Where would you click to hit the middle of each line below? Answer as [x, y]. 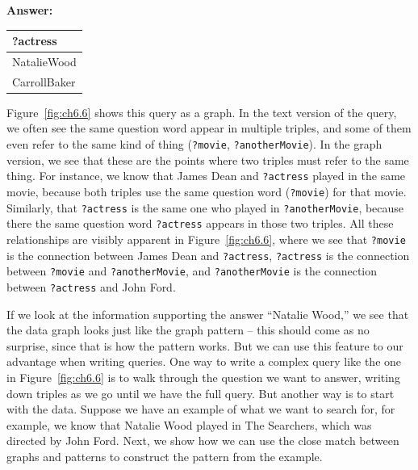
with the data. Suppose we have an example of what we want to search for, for [201, 409]
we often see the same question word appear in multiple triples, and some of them [209, 128]
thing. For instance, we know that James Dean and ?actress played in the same [206, 176]
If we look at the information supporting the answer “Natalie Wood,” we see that [208, 314]
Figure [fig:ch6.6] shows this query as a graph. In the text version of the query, [202, 112]
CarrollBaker [44, 81]
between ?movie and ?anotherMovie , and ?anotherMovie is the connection [192, 271]
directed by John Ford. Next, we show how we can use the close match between [203, 441]
